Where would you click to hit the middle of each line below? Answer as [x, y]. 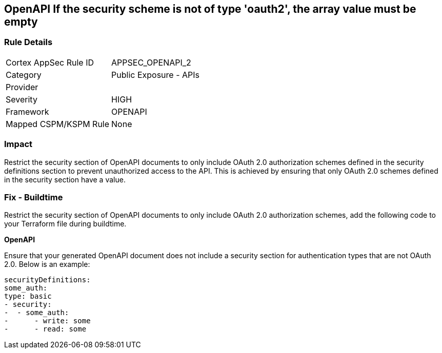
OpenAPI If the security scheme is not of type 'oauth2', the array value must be [210, 9]
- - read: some [45, 329]
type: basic [28, 296]
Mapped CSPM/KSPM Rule [58, 124]
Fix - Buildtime [34, 197]
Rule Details [28, 42]
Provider [22, 87]
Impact [18, 144]
